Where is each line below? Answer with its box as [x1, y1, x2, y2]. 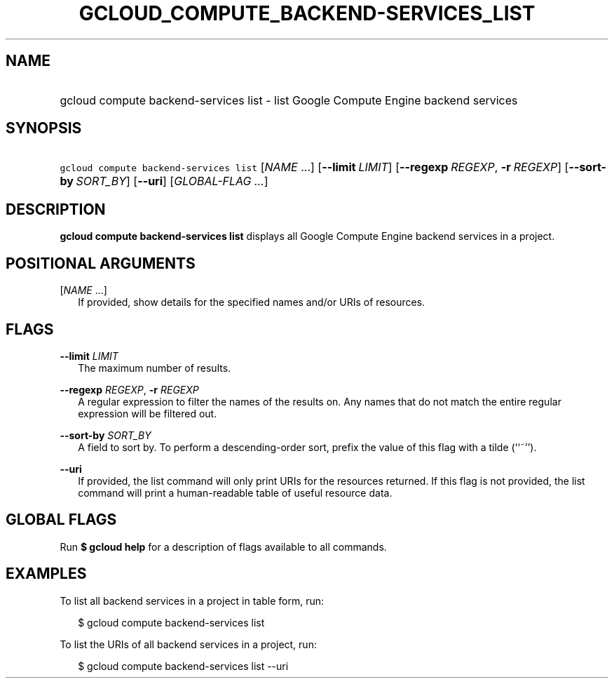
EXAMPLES [6, 565, 87, 583]
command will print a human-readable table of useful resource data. [78, 486, 393, 499]
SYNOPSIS [6, 119, 82, 138]
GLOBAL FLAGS [6, 511, 117, 529]
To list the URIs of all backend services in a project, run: [60, 638, 317, 650]
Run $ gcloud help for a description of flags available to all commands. [60, 540, 387, 553]
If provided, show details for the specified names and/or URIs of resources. [78, 296, 425, 309]
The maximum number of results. [78, 361, 231, 374]
